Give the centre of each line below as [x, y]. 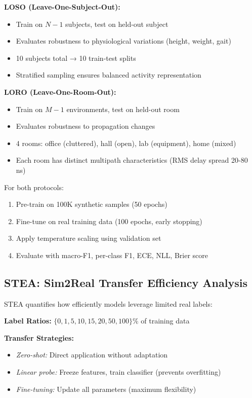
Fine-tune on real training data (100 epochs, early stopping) [109, 221]
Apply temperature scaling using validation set [89, 238]
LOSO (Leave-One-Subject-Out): [62, 7]
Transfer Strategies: [39, 337]
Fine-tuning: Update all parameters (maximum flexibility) [106, 389]
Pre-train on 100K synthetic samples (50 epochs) [92, 204]
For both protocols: [34, 187]
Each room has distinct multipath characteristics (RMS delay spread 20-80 [132, 160]
